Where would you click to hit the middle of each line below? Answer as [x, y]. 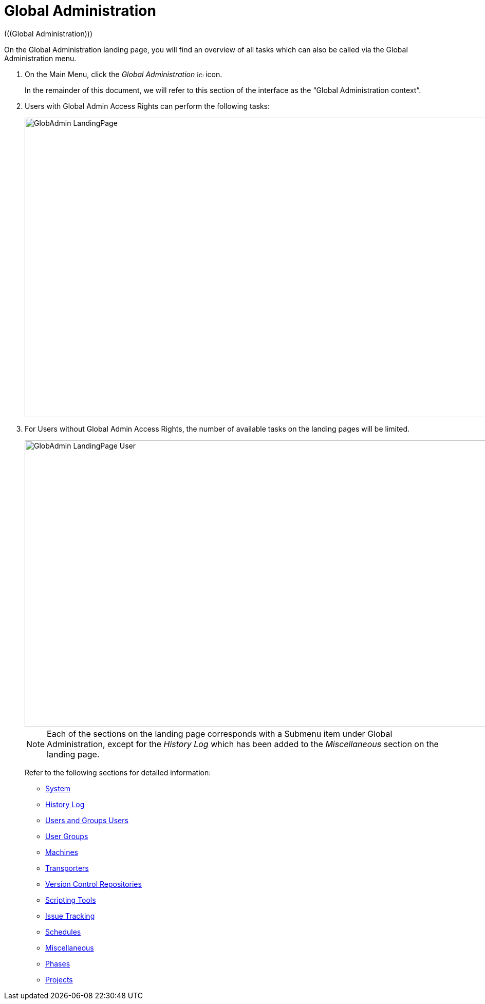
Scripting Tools [71, 900]
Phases [58, 963]
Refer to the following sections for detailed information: [118, 772]
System [58, 788]
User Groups [67, 836]
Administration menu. [40, 58]
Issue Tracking [70, 916]
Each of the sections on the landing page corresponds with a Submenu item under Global [220, 733]
